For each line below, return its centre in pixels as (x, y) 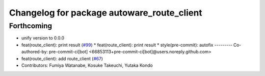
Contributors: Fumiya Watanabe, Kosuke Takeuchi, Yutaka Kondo (87, 65)
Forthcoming (31, 26)
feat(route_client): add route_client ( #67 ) (62, 58)
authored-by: (35, 52)
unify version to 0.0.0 (43, 38)
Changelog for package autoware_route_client (106, 13)
